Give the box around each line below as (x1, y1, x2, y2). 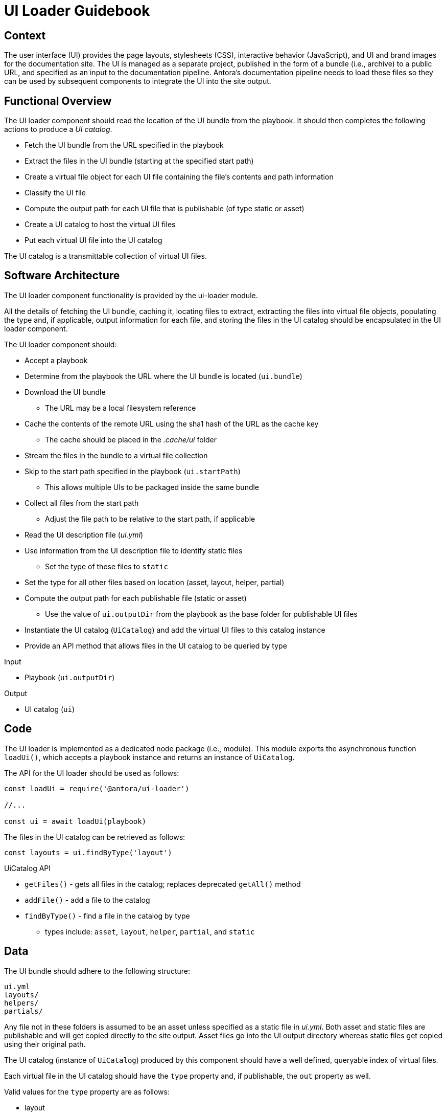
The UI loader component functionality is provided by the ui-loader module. (4, 291, 258, 300)
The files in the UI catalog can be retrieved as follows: (4, 832, 185, 841)
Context (4, 29, 46, 42)
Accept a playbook (25, 355, 88, 365)
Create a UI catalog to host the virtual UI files (25, 220, 176, 229)
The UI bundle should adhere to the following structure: (4, 966, 191, 975)
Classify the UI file (25, 188, 86, 197)
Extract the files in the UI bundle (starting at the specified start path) (25, 157, 254, 166)
